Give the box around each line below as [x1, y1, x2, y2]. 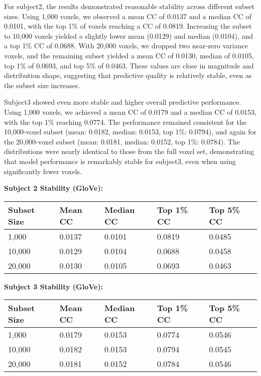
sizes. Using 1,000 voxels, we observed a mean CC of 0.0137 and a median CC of [4, 11, 251, 21]
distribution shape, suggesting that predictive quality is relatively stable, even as [4, 70, 252, 81]
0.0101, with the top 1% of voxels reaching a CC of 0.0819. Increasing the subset [4, 21, 252, 31]
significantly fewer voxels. [4, 166, 82, 176]
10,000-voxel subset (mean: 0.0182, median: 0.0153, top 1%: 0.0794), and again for [4, 126, 257, 137]
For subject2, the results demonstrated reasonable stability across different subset [4, 1, 254, 11]
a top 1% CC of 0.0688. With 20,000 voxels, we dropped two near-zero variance [4, 40, 248, 51]
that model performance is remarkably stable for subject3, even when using [4, 156, 236, 166]
